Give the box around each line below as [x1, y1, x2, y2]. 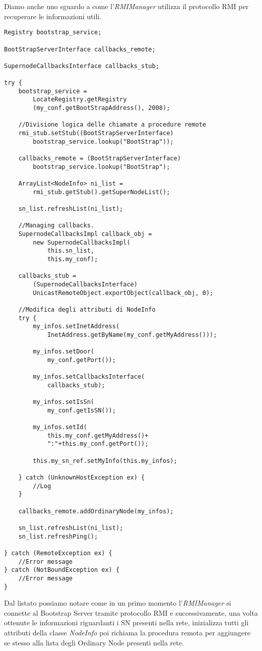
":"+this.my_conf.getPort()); [47, 440, 149, 448]
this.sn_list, [47, 247, 94, 255]
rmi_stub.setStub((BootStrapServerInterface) [18, 130, 174, 137]
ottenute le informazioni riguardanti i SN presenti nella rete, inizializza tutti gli [4, 617, 249, 628]
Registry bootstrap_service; [4, 29, 102, 36]
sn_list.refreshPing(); [18, 532, 98, 540]
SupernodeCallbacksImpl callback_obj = [18, 230, 152, 238]
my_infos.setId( [33, 424, 87, 431]
